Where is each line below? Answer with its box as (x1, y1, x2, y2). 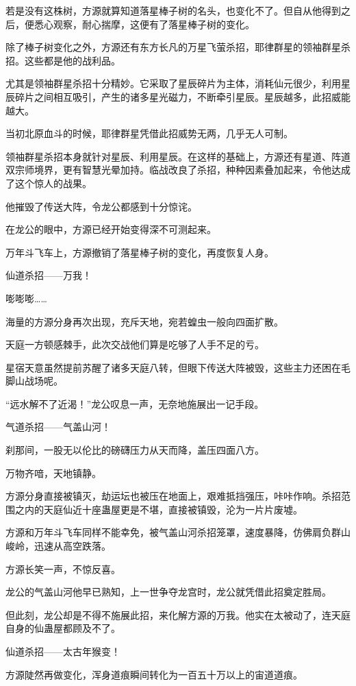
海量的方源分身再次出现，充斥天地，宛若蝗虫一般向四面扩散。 (5, 314, 283, 328)
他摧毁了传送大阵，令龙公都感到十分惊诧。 (5, 199, 197, 213)
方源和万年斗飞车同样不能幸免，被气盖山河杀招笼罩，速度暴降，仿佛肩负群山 (5, 525, 351, 539)
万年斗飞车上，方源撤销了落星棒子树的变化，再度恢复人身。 (5, 245, 274, 259)
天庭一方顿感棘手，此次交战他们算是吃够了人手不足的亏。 (5, 337, 264, 352)
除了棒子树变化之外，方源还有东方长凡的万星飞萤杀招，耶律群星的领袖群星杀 (5, 40, 351, 54)
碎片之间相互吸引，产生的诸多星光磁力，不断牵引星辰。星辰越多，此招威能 (14, 89, 351, 103)
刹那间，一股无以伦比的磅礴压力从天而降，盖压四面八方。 (5, 443, 264, 457)
